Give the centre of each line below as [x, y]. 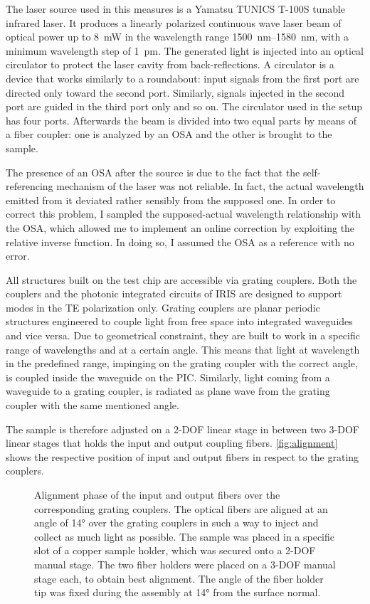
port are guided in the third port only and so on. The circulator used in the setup [184, 106]
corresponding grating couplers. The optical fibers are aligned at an [181, 508]
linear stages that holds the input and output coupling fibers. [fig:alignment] [172, 443]
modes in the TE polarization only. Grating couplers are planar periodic [163, 307]
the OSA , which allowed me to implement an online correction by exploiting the [180, 227]
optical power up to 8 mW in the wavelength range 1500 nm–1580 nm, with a [177, 37]
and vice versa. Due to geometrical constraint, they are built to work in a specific [183, 335]
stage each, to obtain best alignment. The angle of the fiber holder [179, 578]
